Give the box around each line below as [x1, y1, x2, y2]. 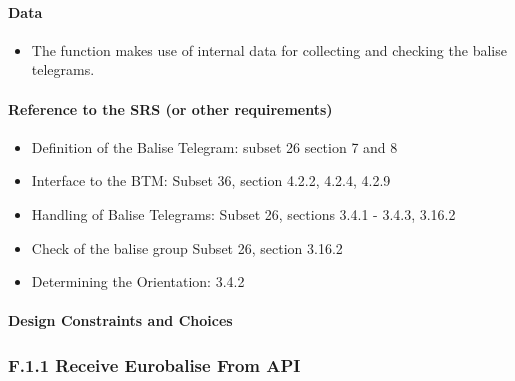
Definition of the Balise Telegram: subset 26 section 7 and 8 [31, 136, 398, 157]
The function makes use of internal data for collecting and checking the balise [31, 39, 507, 60]
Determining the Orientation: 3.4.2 [31, 271, 245, 292]
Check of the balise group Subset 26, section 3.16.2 [31, 237, 343, 258]
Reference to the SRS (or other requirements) [8, 98, 333, 119]
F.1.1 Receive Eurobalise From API [8, 352, 301, 377]
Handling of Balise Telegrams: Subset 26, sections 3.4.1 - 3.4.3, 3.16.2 [31, 203, 456, 224]
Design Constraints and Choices [8, 310, 233, 331]
